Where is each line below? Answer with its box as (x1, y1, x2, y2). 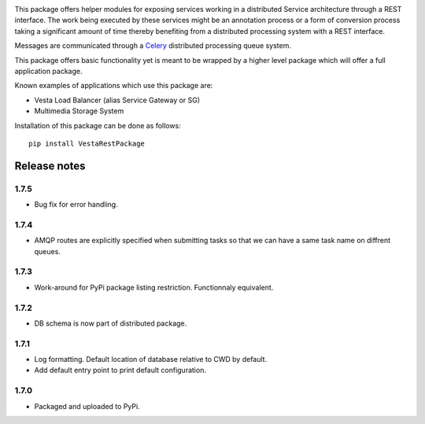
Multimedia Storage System (34, 106, 124, 116)
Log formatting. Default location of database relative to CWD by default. (34, 355, 268, 364)
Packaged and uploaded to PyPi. (34, 401, 141, 411)
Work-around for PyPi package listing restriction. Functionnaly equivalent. (34, 282, 274, 292)
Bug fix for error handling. (34, 200, 118, 209)
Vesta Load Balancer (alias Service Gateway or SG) (34, 95, 201, 105)
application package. (14, 66, 83, 76)
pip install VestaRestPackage (28, 138, 146, 148)
